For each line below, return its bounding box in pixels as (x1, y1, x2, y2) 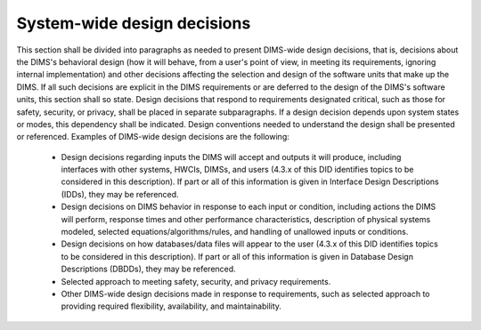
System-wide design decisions (16, 13, 251, 33)
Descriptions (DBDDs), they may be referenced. (61, 263, 236, 275)
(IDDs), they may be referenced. (61, 189, 179, 199)
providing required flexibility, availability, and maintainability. (61, 301, 282, 311)
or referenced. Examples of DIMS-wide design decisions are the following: (16, 132, 289, 142)
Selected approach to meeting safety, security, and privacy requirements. (61, 276, 331, 286)
